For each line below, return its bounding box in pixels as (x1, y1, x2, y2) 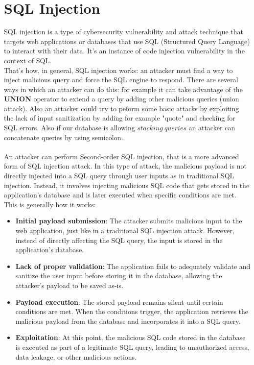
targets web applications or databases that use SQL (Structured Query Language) (4, 36, 250, 46)
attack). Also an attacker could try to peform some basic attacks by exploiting (4, 103, 239, 113)
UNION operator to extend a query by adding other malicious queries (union (4, 94, 239, 104)
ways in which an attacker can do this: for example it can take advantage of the (4, 84, 243, 94)
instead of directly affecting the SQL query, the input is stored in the (15, 235, 223, 245)
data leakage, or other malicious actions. (15, 351, 137, 362)
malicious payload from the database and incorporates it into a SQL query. (15, 316, 241, 326)
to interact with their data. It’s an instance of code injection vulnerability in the (4, 46, 245, 56)
